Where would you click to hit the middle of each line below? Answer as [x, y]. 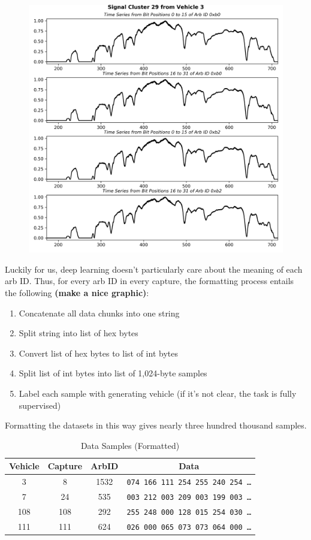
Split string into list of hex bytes [78, 333]
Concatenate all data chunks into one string [99, 313]
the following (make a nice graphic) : [77, 293]
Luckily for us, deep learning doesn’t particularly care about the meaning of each [154, 269]
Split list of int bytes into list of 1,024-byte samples [113, 373]
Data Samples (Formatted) [130, 445]
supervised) [40, 405]
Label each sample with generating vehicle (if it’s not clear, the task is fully [158, 393]
